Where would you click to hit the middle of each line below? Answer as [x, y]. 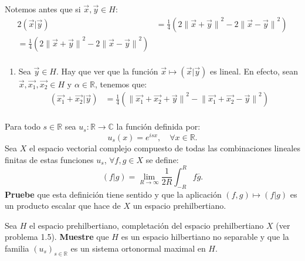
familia [17, 248]
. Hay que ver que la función [107, 71]
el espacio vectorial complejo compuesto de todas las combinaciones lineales [165, 148]
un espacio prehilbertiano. [179, 206]
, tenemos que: [121, 84]
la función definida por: [158, 126]
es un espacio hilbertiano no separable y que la [205, 237]
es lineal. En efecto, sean [254, 71]
